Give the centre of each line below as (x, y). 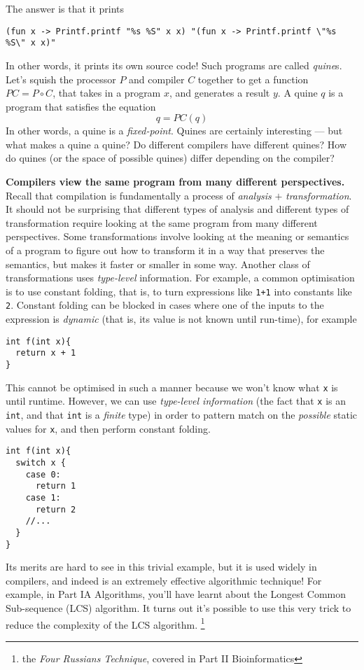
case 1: (43, 497)
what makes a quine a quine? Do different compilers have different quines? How (176, 144)
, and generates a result (219, 93)
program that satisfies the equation (81, 106)
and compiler (157, 79)
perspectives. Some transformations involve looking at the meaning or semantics (177, 236)
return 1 (56, 486)
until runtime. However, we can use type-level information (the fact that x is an (176, 401)
